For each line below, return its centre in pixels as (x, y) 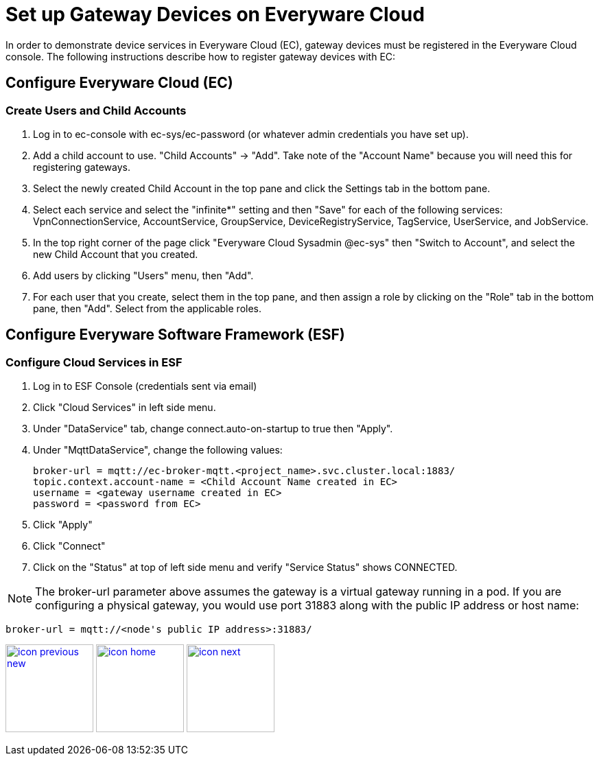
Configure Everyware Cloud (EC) (119, 83)
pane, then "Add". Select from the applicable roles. (148, 308)
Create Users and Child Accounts (96, 110)
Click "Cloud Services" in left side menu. (125, 408)
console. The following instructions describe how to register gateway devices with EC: (201, 56)
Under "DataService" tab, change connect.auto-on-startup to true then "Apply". (213, 429)
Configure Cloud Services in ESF (94, 362)
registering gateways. (82, 167)
